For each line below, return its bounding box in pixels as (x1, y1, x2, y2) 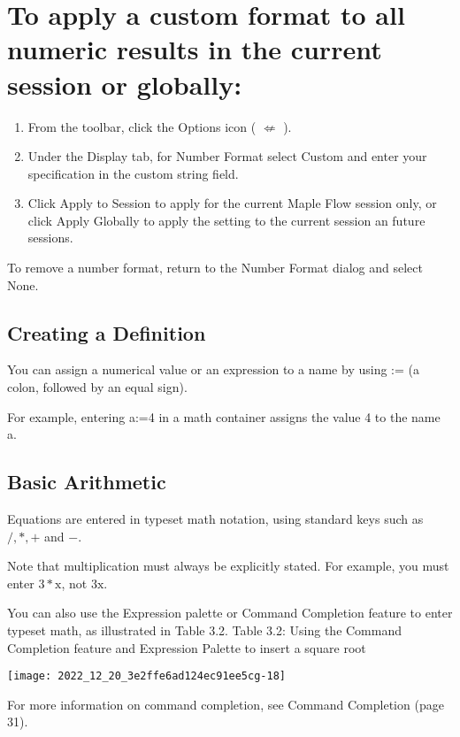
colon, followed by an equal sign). (7, 378, 188, 396)
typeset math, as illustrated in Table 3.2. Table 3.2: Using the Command (7, 621, 402, 639)
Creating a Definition (7, 319, 206, 346)
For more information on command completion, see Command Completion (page (7, 695, 444, 713)
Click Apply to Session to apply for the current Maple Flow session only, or (27, 194, 437, 212)
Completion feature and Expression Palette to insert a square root (7, 638, 366, 656)
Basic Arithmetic (7, 468, 166, 495)
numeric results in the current (7, 31, 382, 67)
